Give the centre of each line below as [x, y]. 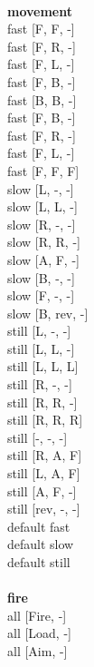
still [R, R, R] [45, 420]
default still [39, 562]
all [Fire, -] [37, 615]
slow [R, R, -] [44, 242]
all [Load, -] [39, 633]
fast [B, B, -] [42, 99]
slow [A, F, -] [43, 259]
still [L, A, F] [44, 473]
